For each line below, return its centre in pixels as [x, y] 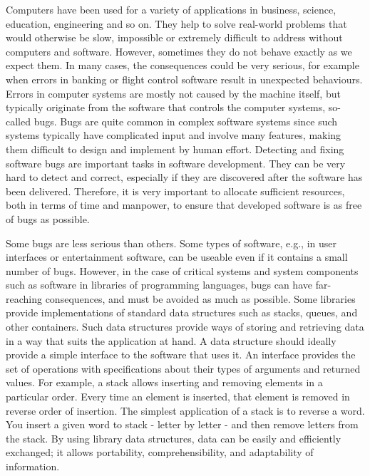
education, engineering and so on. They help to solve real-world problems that [176, 23]
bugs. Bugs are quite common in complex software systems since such [186, 121]
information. [33, 466]
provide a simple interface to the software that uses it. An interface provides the [181, 355]
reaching [24, 298]
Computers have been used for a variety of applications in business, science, [171, 9]
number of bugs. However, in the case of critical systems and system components [182, 270]
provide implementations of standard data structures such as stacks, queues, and [182, 312]
